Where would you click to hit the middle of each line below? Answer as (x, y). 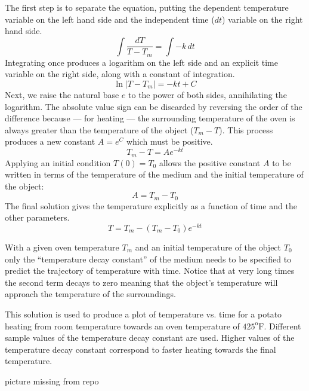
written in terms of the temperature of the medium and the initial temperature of (154, 174)
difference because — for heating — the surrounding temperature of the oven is (150, 118)
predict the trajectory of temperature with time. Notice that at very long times (150, 271)
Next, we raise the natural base (62, 95)
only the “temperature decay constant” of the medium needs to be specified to (148, 259)
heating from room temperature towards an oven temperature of (122, 326)
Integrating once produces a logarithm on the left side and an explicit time (141, 62)
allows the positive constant (210, 162)
